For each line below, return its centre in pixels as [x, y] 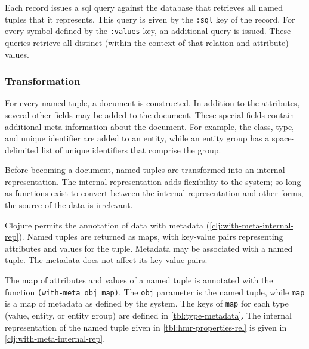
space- [283, 138]
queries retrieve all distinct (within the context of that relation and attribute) [147, 42]
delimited [22, 149]
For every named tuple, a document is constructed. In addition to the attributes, [152, 103]
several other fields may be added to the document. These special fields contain [150, 114]
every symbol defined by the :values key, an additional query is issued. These [148, 31]
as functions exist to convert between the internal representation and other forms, [154, 193]
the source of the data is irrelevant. [69, 205]
